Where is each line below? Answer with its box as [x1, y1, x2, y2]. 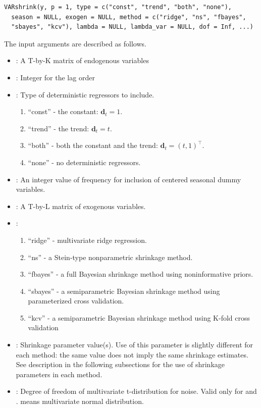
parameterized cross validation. [28, 295, 124, 306]
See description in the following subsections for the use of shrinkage [16, 359, 225, 370]
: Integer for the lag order [16, 72, 95, 82]
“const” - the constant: [28, 106, 98, 117]
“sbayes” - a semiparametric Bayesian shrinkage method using [28, 285, 220, 296]
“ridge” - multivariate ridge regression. [28, 234, 147, 245]
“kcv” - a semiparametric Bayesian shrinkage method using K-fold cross [28, 312, 250, 323]
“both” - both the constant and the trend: [28, 140, 158, 150]
